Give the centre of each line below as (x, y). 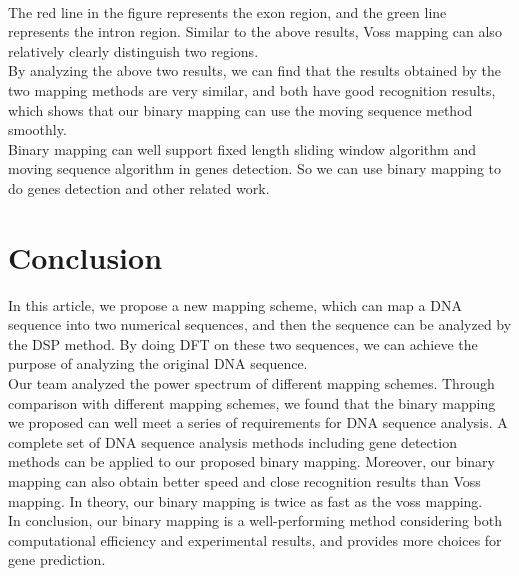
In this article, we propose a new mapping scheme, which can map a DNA (235, 304)
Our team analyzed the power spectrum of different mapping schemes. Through (251, 383)
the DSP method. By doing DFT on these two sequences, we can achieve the (243, 343)
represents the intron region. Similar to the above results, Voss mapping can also (255, 31)
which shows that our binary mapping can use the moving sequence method (240, 109)
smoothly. (37, 129)
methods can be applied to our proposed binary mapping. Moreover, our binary (252, 461)
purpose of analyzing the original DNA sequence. (158, 363)
